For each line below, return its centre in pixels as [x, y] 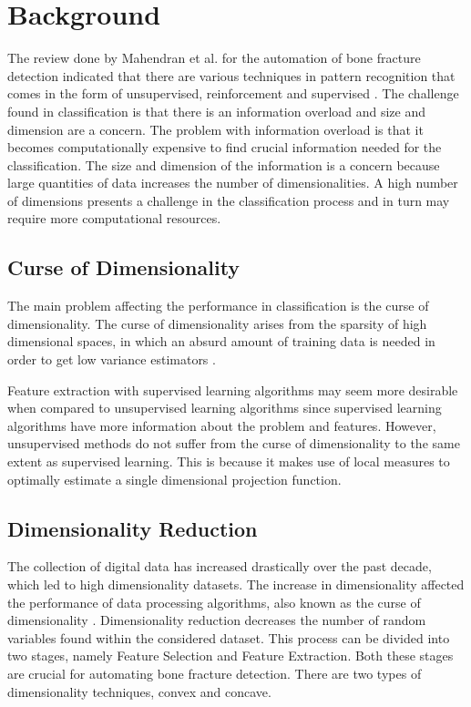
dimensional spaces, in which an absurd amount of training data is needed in [221, 341]
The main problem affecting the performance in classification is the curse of [218, 306]
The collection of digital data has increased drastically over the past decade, [220, 566]
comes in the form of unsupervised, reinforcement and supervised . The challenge [233, 93]
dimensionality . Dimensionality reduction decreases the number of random [217, 620]
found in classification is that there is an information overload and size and [217, 111]
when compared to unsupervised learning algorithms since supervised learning [225, 408]
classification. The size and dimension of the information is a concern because [224, 164]
